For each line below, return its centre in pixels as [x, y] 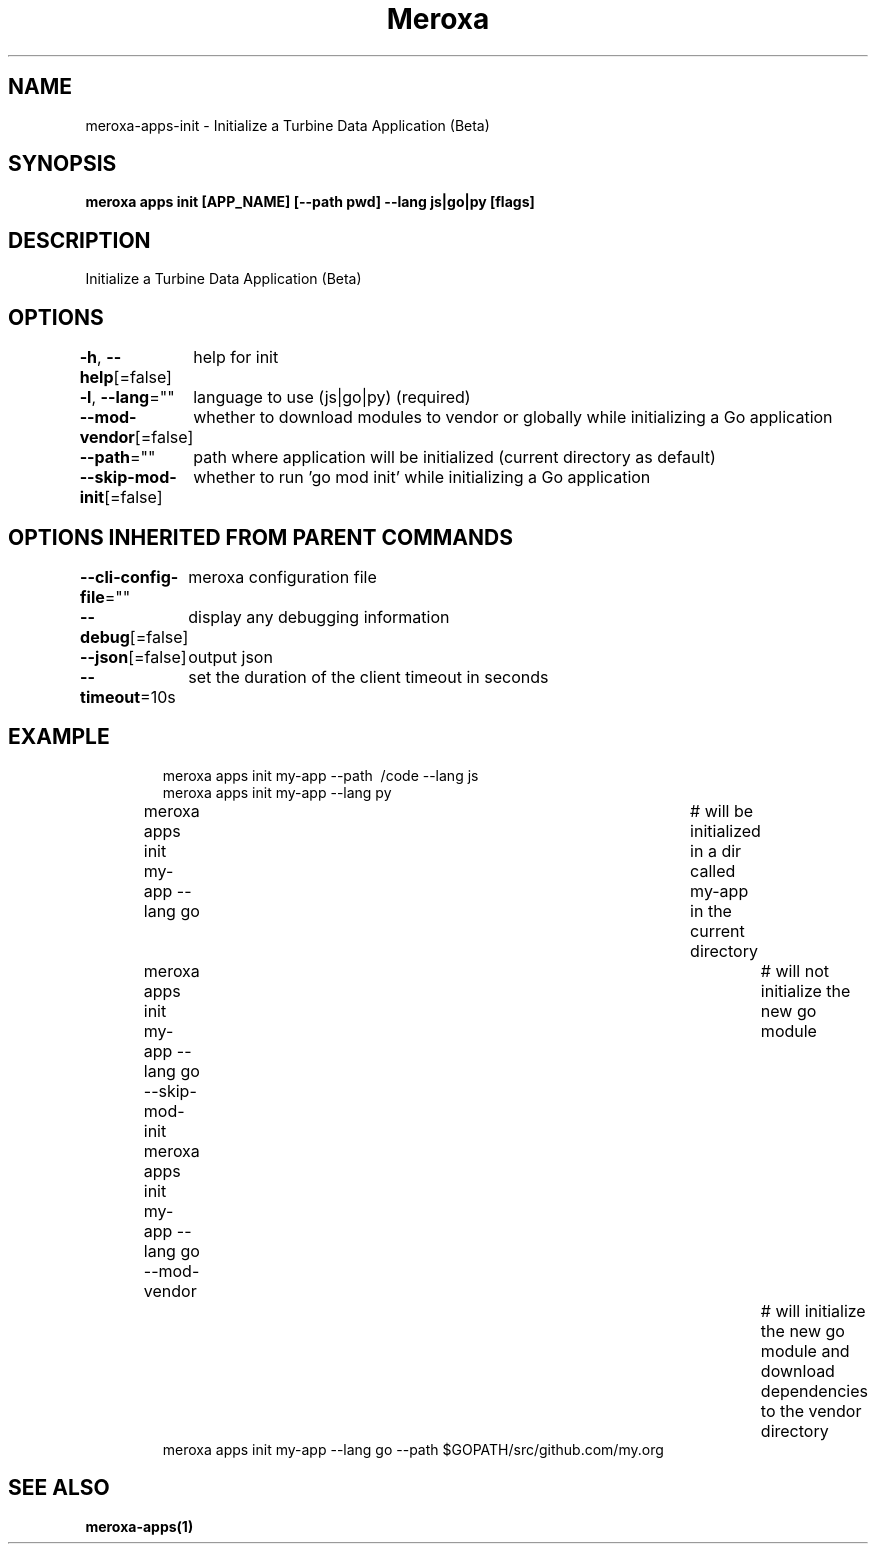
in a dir [716, 850]
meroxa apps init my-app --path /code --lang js [320, 775]
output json [230, 656]
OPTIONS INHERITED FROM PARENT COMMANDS [260, 537]
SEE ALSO [59, 1488]
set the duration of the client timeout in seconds [368, 676]
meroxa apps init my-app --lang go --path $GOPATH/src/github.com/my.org [413, 1449]
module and [805, 1350]
